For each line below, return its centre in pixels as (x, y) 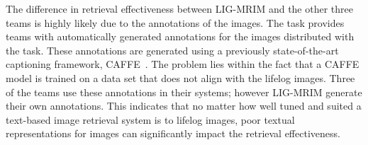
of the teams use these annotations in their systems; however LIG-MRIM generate (184, 92)
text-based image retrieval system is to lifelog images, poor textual (150, 119)
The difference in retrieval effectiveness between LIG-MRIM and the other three (179, 8)
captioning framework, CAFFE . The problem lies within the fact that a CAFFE (183, 64)
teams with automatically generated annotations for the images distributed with (180, 36)
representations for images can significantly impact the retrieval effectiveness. (173, 133)
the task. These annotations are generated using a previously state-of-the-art (172, 50)
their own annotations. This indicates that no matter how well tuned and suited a (184, 106)
